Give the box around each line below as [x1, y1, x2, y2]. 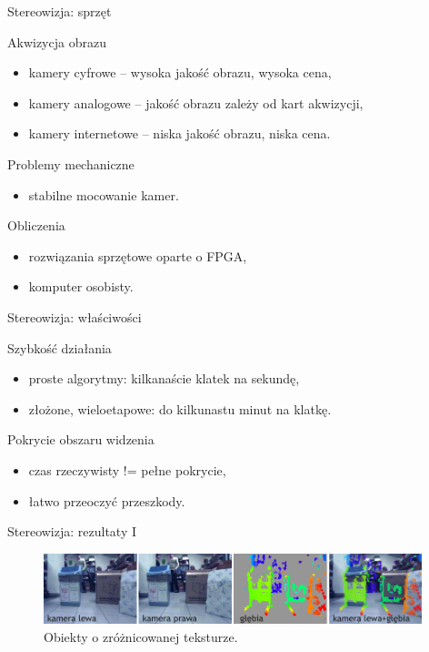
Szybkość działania [7, 338, 112, 357]
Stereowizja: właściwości [7, 307, 142, 326]
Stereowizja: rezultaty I [7, 522, 137, 541]
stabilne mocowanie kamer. [28, 185, 179, 204]
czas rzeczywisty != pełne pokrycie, [28, 460, 226, 479]
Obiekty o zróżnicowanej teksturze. [44, 627, 238, 646]
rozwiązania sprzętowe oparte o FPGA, [28, 246, 247, 265]
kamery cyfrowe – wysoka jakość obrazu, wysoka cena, [28, 63, 332, 82]
